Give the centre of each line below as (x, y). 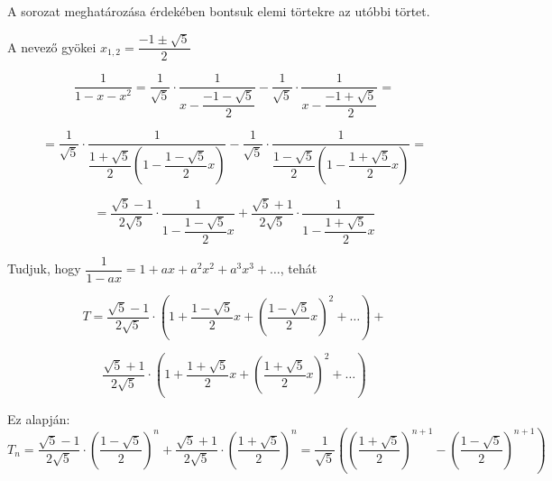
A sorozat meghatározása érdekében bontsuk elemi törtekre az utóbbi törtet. (219, 11)
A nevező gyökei (52, 46)
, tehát (299, 268)
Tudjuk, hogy (44, 268)
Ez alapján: (39, 418)
